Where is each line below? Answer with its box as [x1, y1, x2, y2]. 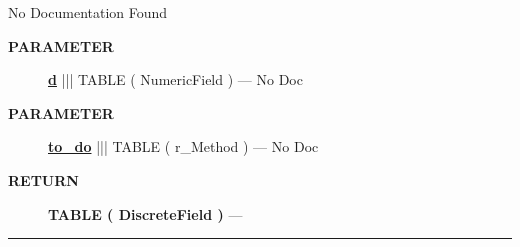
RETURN [8, 169, 79, 190]
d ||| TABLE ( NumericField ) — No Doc [48, 69, 303, 90]
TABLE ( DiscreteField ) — [48, 203, 243, 224]
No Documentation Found [8, 2, 168, 22]
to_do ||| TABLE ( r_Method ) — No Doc [48, 136, 319, 157]
